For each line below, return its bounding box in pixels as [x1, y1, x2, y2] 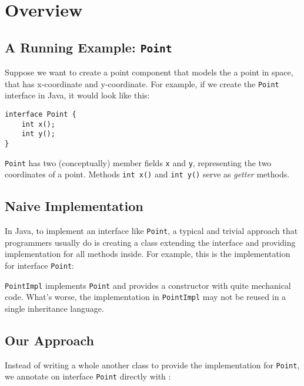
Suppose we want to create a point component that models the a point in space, [5, 66, 293, 78]
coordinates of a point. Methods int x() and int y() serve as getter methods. [5, 168, 290, 180]
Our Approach [5, 331, 94, 349]
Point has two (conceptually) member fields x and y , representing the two [5, 156, 272, 169]
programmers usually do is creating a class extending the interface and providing [5, 236, 296, 248]
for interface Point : [5, 259, 74, 271]
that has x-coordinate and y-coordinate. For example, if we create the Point [5, 77, 279, 90]
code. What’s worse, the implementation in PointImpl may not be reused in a [5, 291, 286, 303]
